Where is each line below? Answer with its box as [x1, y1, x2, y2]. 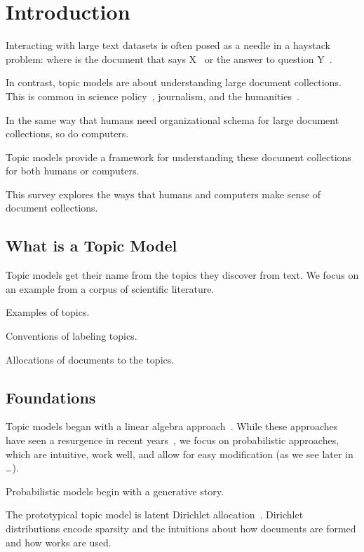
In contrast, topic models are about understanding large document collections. [6, 75, 342, 90]
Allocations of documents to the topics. [6, 352, 175, 366]
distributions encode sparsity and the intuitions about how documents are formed [6, 521, 356, 535]
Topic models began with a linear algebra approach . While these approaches [6, 419, 338, 434]
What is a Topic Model [6, 235, 177, 256]
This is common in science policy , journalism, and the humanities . [6, 88, 299, 103]
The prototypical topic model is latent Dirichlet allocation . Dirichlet [6, 507, 304, 522]
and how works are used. [6, 534, 112, 549]
